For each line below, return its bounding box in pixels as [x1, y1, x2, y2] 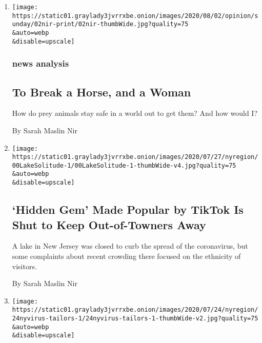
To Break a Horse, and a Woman [12, 84, 191, 99]
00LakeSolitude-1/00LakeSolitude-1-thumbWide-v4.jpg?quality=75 [12, 162, 236, 169]
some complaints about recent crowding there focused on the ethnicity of [12, 250, 241, 261]
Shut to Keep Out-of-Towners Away [12, 216, 206, 232]
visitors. [12, 260, 37, 271]
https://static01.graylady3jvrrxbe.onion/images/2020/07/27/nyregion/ [12, 153, 258, 161]
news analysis [12, 57, 69, 70]
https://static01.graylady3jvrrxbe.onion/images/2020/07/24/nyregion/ [12, 306, 258, 314]
